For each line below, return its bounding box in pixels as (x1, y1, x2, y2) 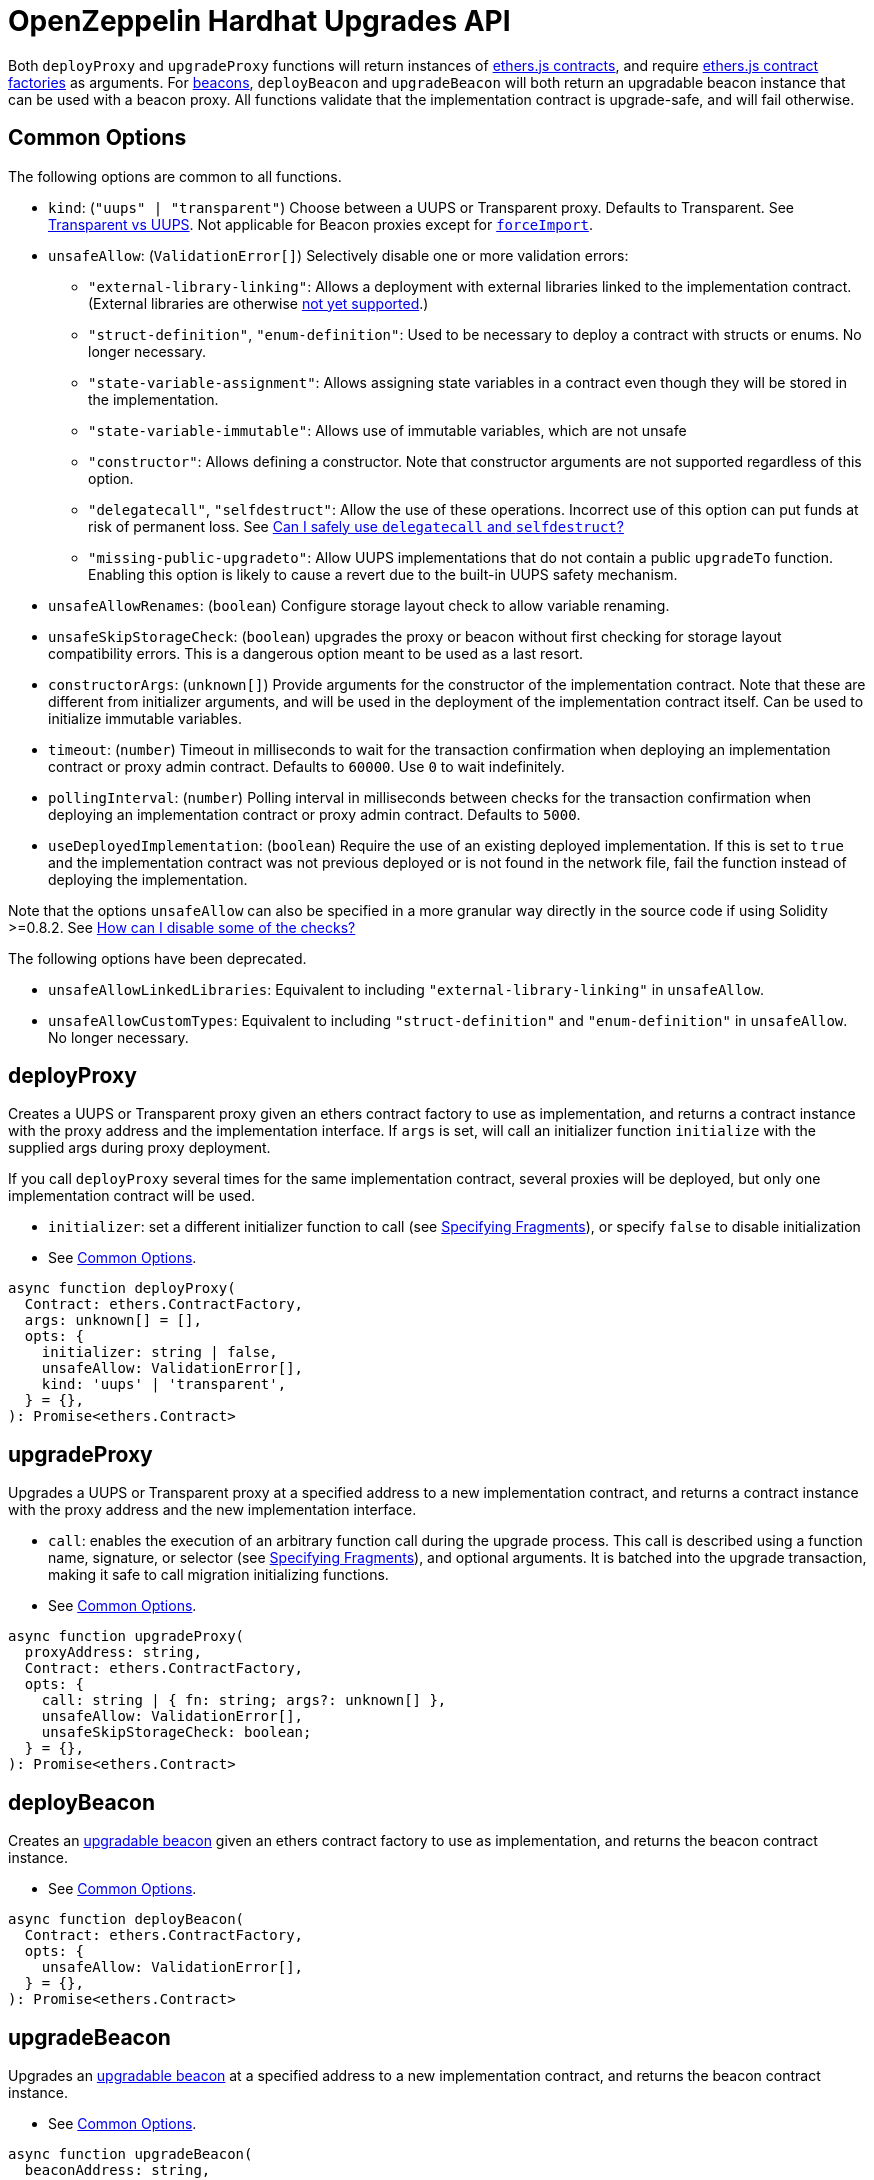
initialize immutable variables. (48, 709, 242, 727)
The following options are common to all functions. (8, 167, 342, 185)
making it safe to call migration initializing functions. (48, 1566, 389, 1584)
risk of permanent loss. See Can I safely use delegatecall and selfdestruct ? (88, 517, 624, 535)
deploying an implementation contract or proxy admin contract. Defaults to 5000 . (48, 805, 581, 823)
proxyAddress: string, (24, 1644, 202, 1661)
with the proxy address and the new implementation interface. (8, 1501, 417, 1519)
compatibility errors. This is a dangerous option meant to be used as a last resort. (48, 644, 584, 662)
